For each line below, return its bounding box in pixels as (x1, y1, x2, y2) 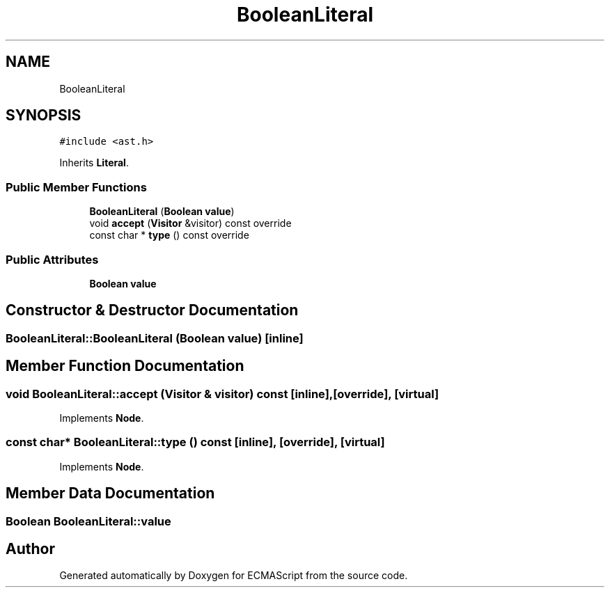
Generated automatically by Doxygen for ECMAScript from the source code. (59, 569, 408, 582)
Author (6, 540, 55, 558)
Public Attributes (6, 252, 99, 267)
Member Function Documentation (6, 357, 244, 375)
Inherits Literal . (59, 157, 129, 169)
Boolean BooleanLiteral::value (6, 514, 171, 528)
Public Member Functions (6, 180, 147, 194)
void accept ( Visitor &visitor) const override (89, 217, 292, 230)
